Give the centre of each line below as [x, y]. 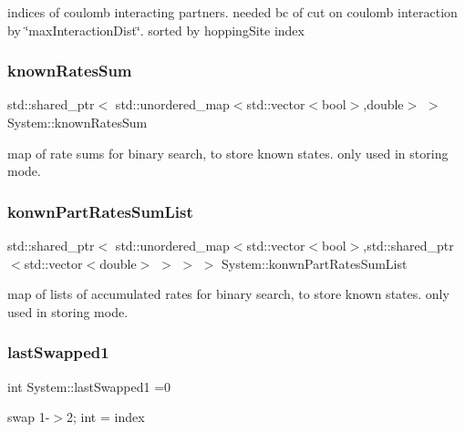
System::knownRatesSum [77, 122]
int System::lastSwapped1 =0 [89, 386]
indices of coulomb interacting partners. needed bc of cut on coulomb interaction [232, 12]
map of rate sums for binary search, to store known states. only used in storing [228, 153]
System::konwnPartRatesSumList [314, 263]
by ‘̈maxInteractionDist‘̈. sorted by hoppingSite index [156, 30]
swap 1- [29, 417]
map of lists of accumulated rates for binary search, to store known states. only [228, 294]
